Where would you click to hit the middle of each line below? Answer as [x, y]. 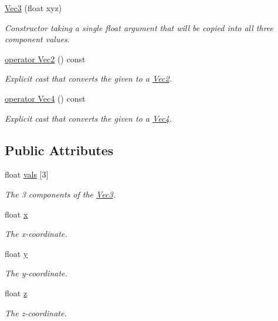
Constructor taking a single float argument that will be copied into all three [139, 27]
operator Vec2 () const [45, 58]
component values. [37, 39]
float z [16, 292]
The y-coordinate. [36, 273]
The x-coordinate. [36, 234]
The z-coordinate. [36, 312]
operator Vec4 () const [45, 98]
